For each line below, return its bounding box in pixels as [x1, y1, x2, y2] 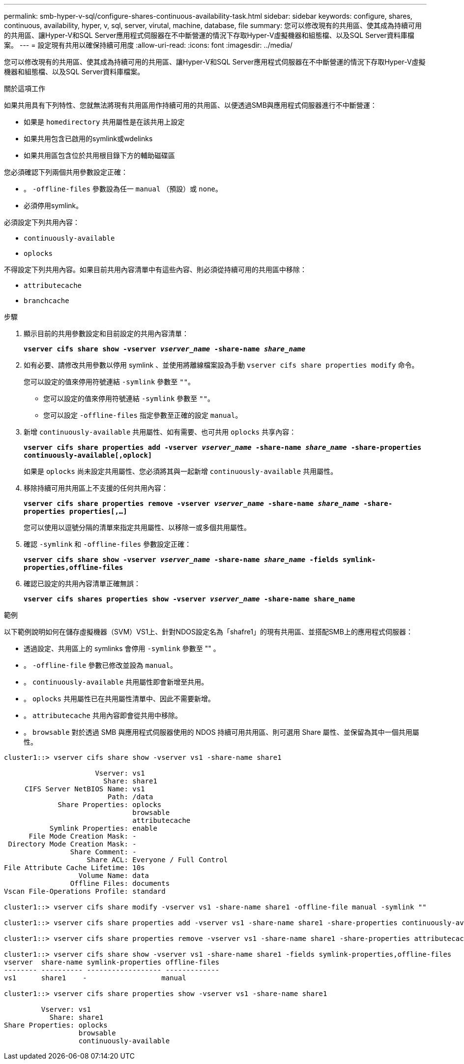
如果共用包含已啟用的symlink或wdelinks [24, 134, 153, 143]
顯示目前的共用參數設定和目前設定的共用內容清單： [24, 329, 189, 338]
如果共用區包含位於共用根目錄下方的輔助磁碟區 [24, 151, 175, 159]
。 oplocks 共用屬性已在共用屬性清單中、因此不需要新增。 [24, 694, 215, 703]
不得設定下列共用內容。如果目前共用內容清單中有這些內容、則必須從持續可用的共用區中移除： [4, 265, 307, 274]
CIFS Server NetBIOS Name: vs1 [25, 785, 145, 793]
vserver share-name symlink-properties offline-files [4, 958, 220, 966]
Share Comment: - [70, 848, 137, 856]
